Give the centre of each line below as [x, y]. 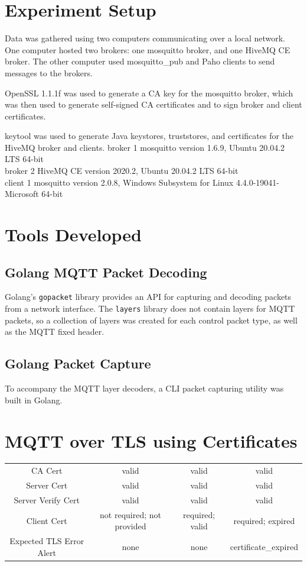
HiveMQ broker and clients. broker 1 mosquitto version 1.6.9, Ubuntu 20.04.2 [145, 147]
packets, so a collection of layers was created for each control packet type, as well [151, 320]
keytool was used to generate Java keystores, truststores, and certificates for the [149, 136]
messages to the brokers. [49, 72]
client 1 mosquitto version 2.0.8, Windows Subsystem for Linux [119, 182]
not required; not [130, 514]
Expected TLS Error [47, 541]
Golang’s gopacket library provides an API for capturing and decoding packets [148, 297]
